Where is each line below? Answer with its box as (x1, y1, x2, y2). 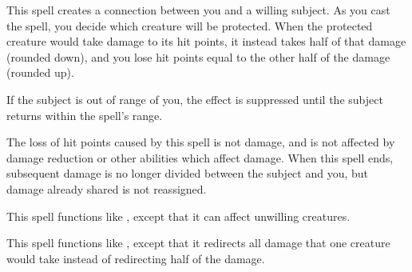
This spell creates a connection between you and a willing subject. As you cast (6, 2, 390, 18)
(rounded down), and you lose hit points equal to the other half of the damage (6, 48, 390, 65)
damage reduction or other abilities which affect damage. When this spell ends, (6, 149, 394, 166)
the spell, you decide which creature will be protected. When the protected (6, 17, 373, 34)
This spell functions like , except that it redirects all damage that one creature (6, 234, 390, 251)
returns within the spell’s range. (6, 106, 163, 123)
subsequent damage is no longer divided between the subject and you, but (6, 165, 369, 182)
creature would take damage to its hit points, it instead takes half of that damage (6, 33, 406, 50)
